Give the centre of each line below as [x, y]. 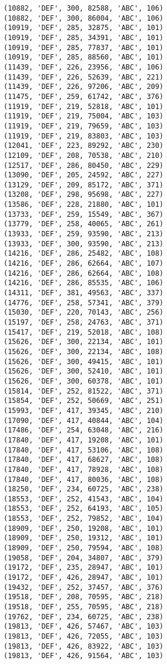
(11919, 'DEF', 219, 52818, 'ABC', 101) [84, 106]
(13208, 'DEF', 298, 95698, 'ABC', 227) [84, 195]
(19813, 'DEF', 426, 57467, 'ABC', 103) [84, 627]
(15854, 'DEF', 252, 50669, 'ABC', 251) [84, 401]
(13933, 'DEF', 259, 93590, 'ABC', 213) [84, 234]
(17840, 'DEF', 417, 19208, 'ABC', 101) [84, 440]
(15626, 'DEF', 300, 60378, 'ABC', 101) [84, 381]
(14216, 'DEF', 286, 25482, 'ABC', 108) [84, 254]
